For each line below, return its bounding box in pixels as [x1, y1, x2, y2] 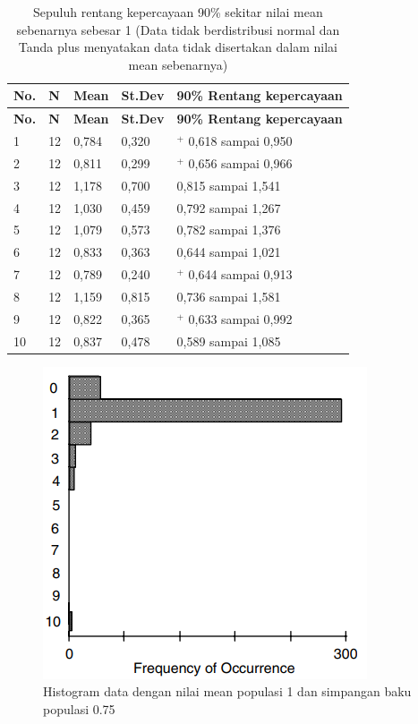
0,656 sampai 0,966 [188, 153, 293, 172]
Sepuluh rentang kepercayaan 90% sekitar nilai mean [33, 3, 323, 21]
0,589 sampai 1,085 [176, 331, 281, 350]
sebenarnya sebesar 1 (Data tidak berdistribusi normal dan [16, 20, 340, 38]
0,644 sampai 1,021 [176, 243, 281, 261]
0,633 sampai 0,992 [188, 309, 293, 328]
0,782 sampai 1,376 [176, 220, 281, 239]
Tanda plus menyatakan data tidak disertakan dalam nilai [18, 38, 337, 56]
